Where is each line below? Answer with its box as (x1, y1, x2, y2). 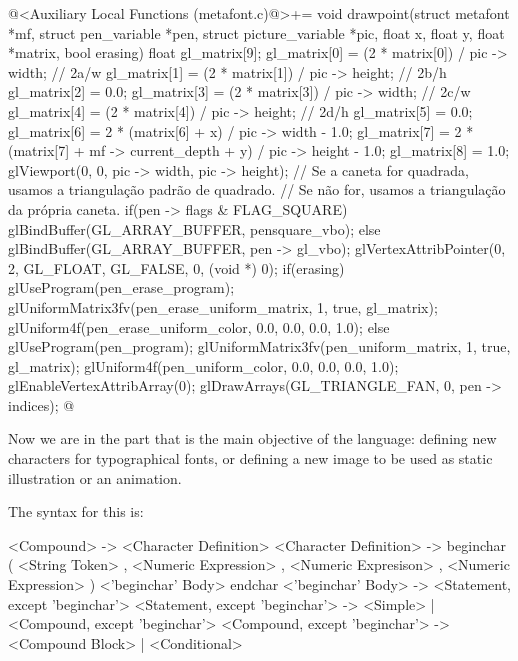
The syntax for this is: (8, 501, 144, 522)
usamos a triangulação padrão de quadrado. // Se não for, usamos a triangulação (8, 179, 506, 200)
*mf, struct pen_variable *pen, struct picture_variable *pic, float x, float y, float (8, 22, 505, 43)
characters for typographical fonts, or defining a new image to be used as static (8, 448, 493, 469)
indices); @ (8, 394, 75, 415)
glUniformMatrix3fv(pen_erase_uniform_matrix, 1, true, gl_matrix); (8, 296, 438, 317)
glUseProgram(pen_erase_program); (8, 277, 235, 298)
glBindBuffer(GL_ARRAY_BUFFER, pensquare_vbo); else (8, 218, 381, 239)
